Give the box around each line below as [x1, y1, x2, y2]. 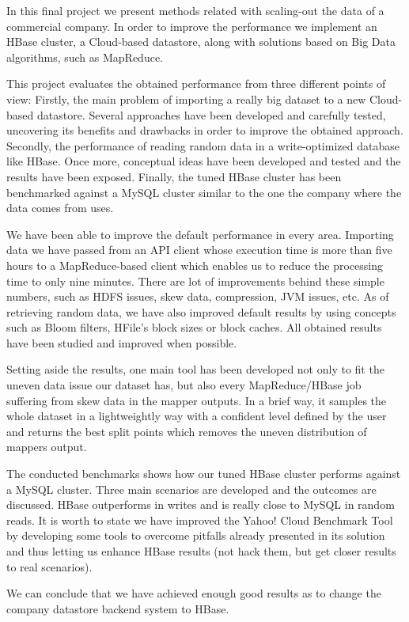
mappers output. [6, 438, 87, 455]
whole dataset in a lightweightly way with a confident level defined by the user [6, 408, 387, 424]
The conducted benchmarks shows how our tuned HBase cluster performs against [6, 465, 401, 482]
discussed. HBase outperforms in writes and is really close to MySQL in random [6, 496, 395, 513]
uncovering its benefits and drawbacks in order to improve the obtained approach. [6, 122, 403, 138]
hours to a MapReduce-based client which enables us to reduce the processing [6, 256, 383, 273]
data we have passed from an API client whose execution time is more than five [6, 241, 392, 258]
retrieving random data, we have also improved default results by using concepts [6, 303, 396, 320]
